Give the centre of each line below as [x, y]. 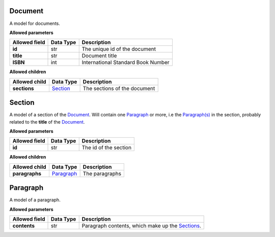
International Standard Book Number [126, 63]
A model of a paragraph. [35, 200]
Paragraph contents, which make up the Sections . [141, 226]
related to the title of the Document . [47, 122]
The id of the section [107, 147]
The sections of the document [119, 88]
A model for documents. [35, 23]
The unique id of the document [119, 49]
